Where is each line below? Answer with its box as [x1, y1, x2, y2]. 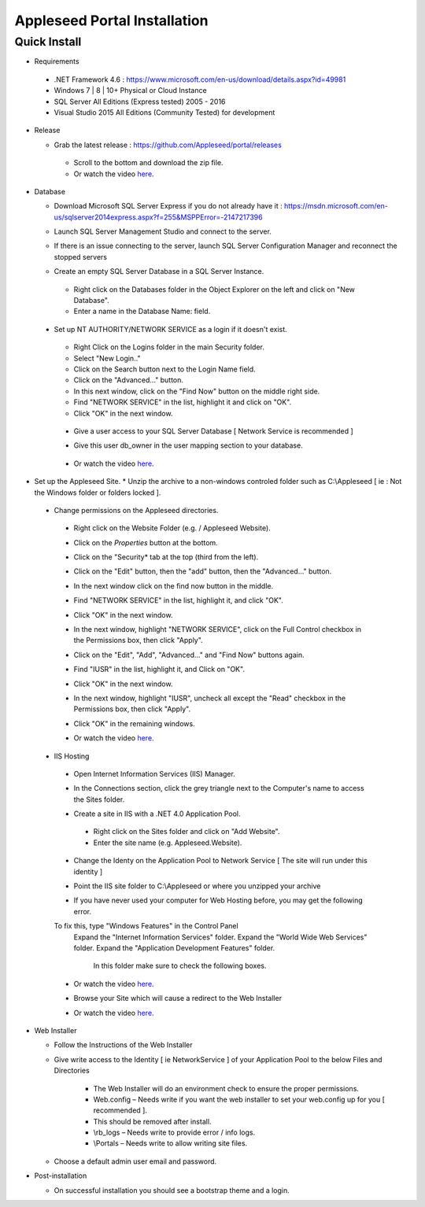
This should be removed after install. [93, 1117, 212, 1126]
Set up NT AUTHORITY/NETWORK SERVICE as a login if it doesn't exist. [54, 324, 287, 334]
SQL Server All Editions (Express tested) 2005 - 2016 [54, 97, 226, 106]
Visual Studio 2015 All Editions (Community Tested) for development [54, 107, 275, 117]
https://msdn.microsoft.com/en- [283, 201, 389, 211]
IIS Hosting [54, 751, 90, 761]
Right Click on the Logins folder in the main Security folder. [73, 342, 265, 352]
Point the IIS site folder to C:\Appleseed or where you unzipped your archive [73, 881, 321, 891]
